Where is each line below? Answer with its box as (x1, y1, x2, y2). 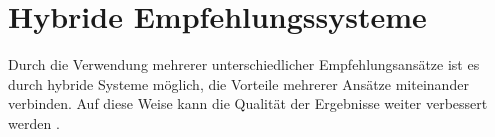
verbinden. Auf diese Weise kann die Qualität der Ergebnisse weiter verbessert (8, 93, 488, 114)
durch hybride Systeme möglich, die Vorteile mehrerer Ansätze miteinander (8, 73, 469, 94)
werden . (8, 112, 60, 133)
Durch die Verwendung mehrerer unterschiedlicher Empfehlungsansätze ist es (8, 54, 480, 75)
